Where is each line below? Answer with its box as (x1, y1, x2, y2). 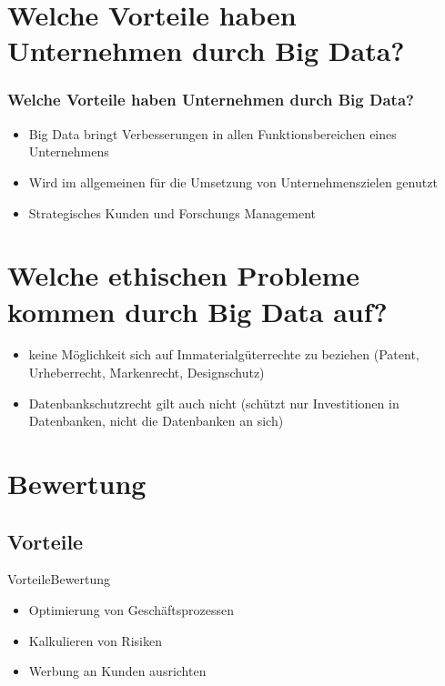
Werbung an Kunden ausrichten (28, 661, 207, 681)
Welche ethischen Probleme (7, 257, 360, 294)
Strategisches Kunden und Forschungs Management (28, 203, 317, 222)
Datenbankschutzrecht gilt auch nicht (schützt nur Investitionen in (28, 393, 399, 412)
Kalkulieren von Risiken (28, 631, 162, 650)
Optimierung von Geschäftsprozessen (28, 600, 235, 620)
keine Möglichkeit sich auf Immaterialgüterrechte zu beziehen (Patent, (28, 345, 420, 364)
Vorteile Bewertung (7, 570, 111, 589)
